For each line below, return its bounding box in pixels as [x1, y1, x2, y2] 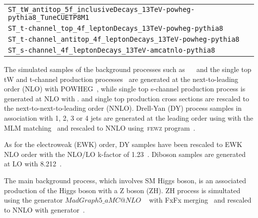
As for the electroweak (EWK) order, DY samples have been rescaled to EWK [4, 139, 243, 149]
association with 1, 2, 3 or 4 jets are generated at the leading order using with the [4, 112, 254, 123]
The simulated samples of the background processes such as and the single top [4, 64, 252, 74]
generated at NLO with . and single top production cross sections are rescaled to [4, 93, 249, 103]
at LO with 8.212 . [4, 158, 62, 169]
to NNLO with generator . [4, 204, 85, 215]
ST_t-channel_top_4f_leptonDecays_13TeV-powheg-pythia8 [8, 24, 223, 32]
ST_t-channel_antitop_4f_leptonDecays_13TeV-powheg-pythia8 [8, 35, 240, 43]
